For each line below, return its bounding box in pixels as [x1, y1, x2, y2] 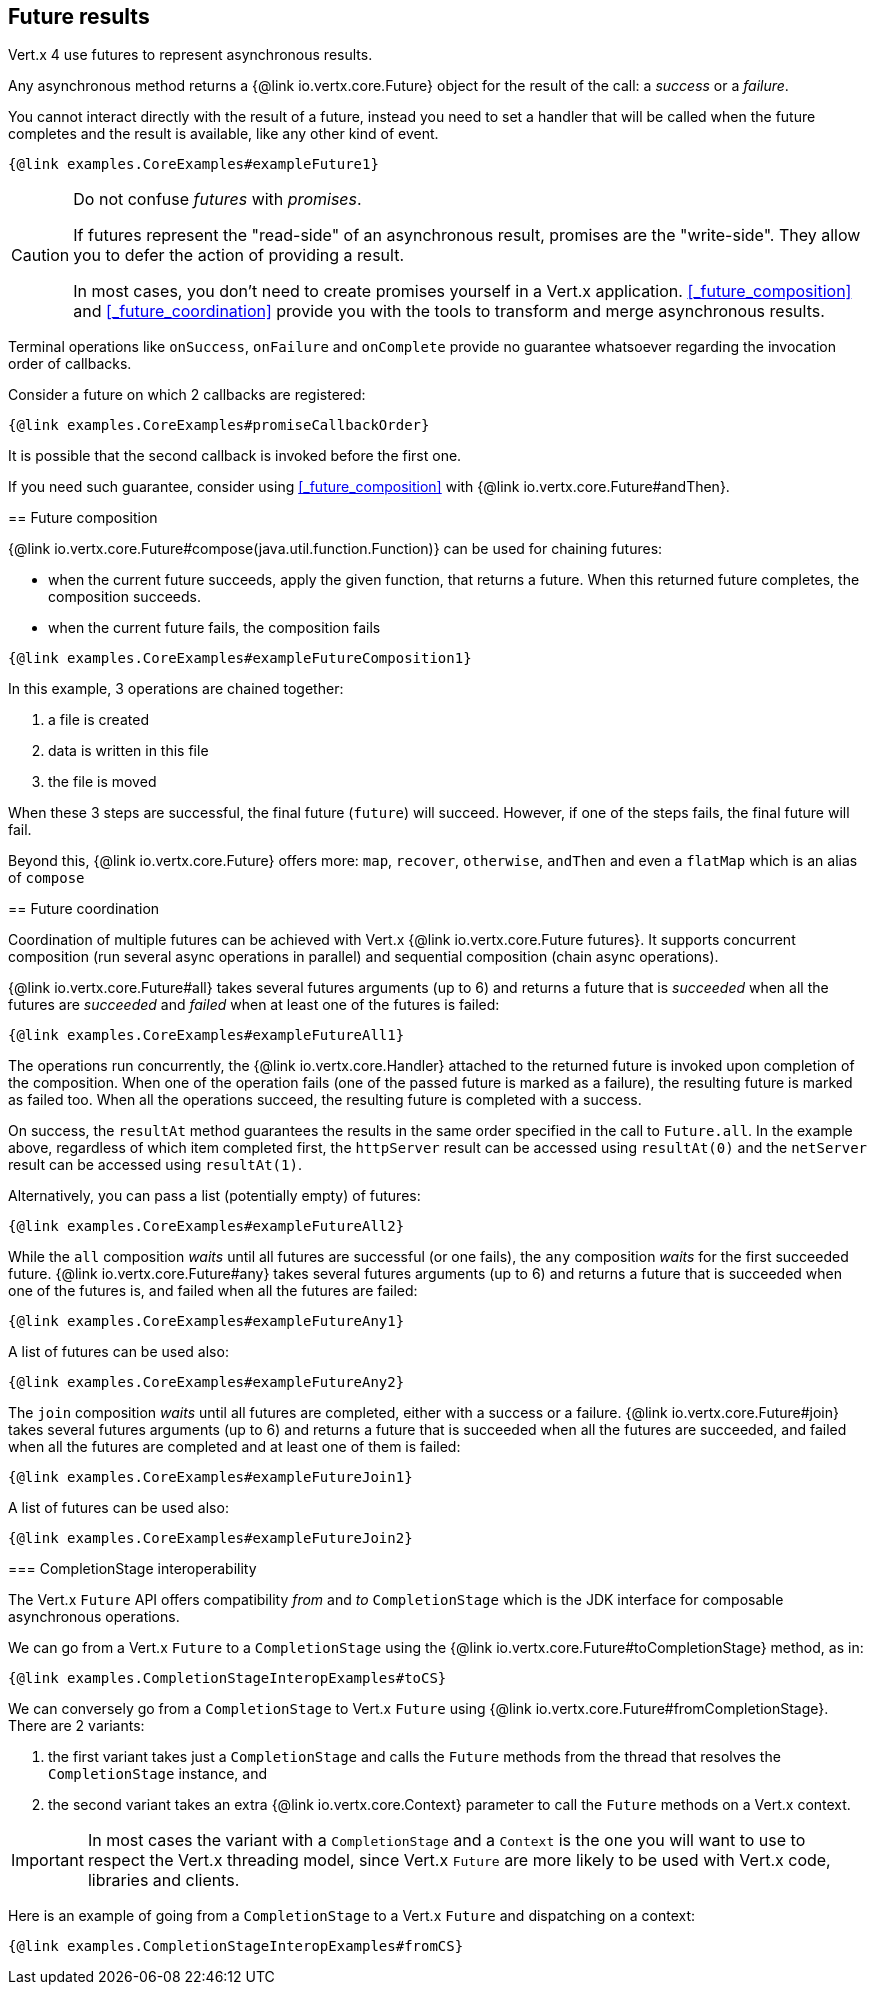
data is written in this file [48, 742, 209, 760]
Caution [11, 245, 70, 266]
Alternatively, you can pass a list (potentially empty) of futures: [8, 1187, 421, 1205]
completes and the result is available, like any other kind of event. [8, 125, 439, 143]
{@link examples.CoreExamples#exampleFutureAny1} [8, 1313, 405, 1330]
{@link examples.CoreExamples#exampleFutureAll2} [8, 1218, 405, 1235]
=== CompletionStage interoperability [8, 1560, 257, 1578]
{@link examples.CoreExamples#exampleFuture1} [8, 156, 379, 173]
